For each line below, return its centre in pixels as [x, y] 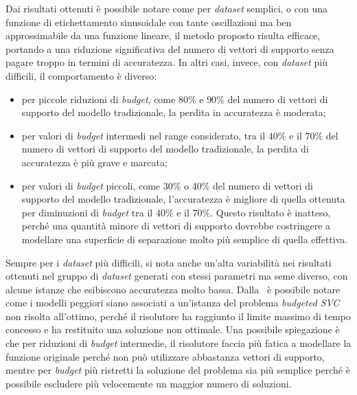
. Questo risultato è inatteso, [270, 212]
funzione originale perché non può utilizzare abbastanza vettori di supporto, [165, 356]
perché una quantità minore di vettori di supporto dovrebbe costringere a [176, 226]
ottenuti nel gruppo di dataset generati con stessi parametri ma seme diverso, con [177, 276]
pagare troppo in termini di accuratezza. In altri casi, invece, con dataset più [167, 62]
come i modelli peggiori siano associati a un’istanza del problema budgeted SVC [173, 303]
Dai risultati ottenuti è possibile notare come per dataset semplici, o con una [166, 8]
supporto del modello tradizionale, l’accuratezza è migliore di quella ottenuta [183, 199]
